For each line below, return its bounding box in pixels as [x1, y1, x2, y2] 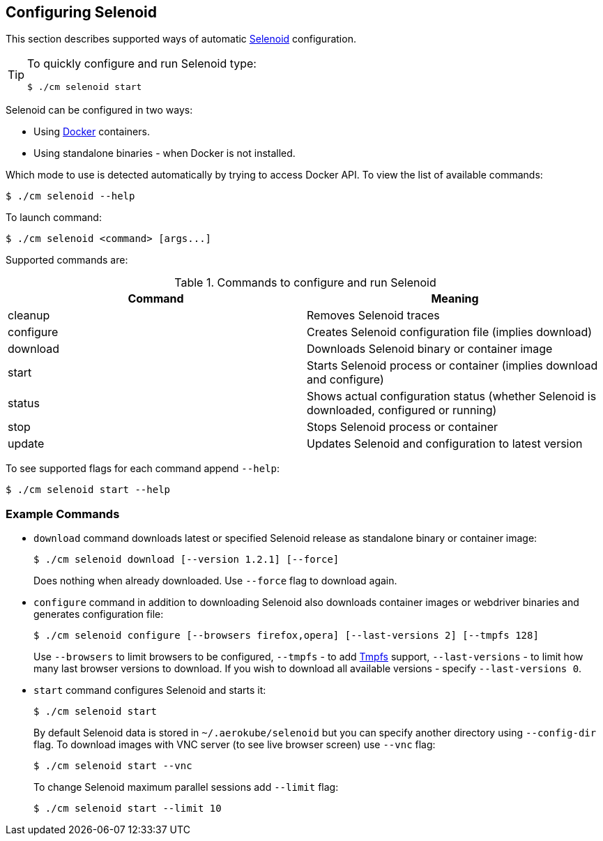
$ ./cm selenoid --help [6, 190, 135, 202]
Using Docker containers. [33, 126, 150, 138]
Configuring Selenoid [6, 3, 158, 21]
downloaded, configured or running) [307, 403, 497, 418]
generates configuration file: [33, 608, 164, 621]
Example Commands [6, 506, 120, 521]
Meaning [431, 291, 479, 306]
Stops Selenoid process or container [307, 420, 498, 434]
